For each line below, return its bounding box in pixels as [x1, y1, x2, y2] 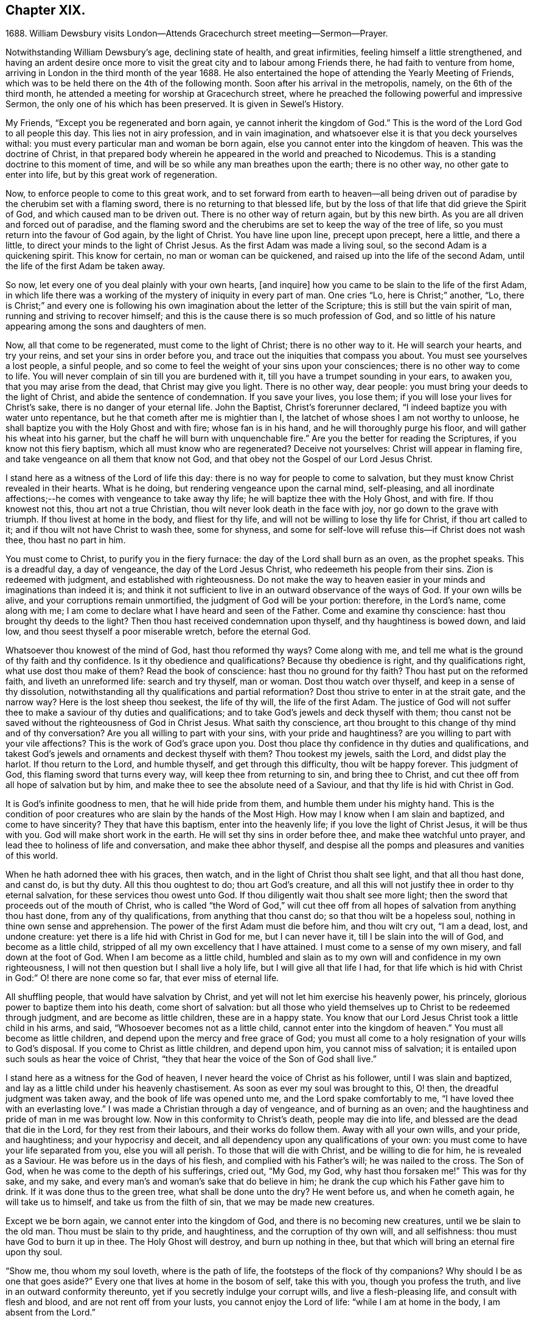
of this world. [5, 850, 58, 861]
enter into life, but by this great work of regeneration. [5, 169, 218, 180]
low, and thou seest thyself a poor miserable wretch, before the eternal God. [5, 626, 311, 637]
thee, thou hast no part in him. [5, 535, 126, 546]
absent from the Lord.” [5, 1307, 96, 1318]
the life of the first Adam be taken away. [5, 261, 165, 272]
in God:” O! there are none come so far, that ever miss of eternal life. [5, 973, 279, 984]
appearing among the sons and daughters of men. [5, 321, 207, 332]
